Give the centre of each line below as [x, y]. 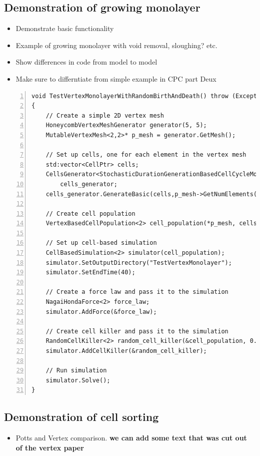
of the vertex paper [50, 447]
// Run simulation [76, 371]
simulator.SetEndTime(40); [90, 273]
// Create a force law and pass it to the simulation [137, 292]
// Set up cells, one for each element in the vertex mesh [146, 155]
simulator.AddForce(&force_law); [101, 312]
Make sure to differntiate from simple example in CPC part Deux [116, 78]
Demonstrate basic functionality [65, 28]
